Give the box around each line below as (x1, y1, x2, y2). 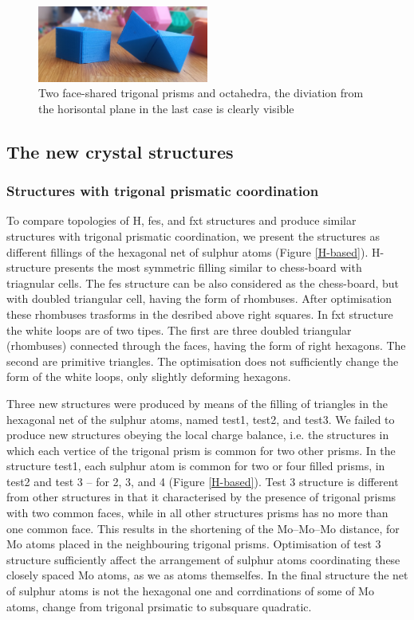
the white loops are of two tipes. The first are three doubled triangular (6, 321, 352, 338)
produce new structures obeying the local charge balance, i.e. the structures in (6, 426, 389, 443)
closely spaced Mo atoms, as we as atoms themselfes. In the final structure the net (6, 567, 408, 583)
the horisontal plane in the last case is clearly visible (38, 100, 294, 116)
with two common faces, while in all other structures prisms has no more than (6, 504, 388, 521)
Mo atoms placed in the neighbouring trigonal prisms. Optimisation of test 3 (6, 536, 381, 552)
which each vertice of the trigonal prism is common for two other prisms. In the (6, 441, 396, 458)
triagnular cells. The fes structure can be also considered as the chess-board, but (6, 274, 399, 291)
